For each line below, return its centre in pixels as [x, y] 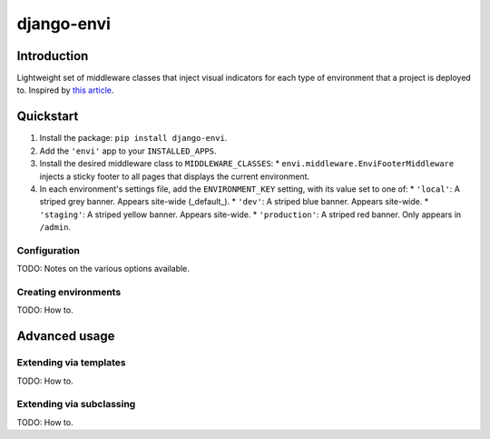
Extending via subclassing [76, 404]
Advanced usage [66, 336]
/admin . [55, 227]
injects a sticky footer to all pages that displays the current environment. [175, 176]
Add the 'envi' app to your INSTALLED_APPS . [128, 151]
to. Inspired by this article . [65, 90]
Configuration [49, 250]
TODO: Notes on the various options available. [103, 269]
